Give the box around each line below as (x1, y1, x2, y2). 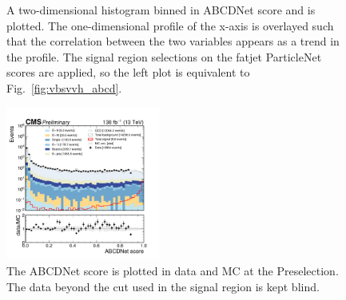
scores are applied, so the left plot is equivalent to (6, 64, 250, 81)
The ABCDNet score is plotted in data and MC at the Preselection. (6, 262, 339, 278)
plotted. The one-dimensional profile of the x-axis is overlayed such (6, 17, 334, 34)
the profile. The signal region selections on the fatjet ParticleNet (6, 48, 322, 65)
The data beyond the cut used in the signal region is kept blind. (6, 278, 320, 294)
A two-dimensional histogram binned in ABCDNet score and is (6, 2, 316, 18)
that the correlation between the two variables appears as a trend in (6, 33, 340, 49)
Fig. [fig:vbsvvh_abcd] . (6, 79, 122, 96)
